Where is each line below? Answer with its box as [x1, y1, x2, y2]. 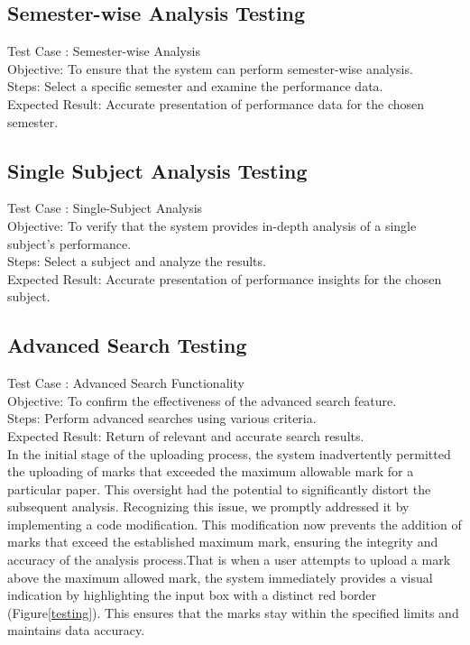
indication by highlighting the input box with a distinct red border [7, 585, 377, 604]
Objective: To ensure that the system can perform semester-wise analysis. [7, 59, 413, 78]
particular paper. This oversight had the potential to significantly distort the [7, 479, 431, 498]
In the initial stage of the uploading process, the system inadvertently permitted [7, 444, 451, 463]
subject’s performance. [7, 234, 132, 253]
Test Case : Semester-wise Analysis [7, 41, 200, 60]
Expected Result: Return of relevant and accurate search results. [7, 426, 364, 445]
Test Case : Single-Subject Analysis [7, 198, 203, 217]
